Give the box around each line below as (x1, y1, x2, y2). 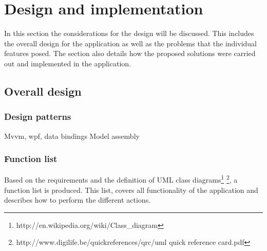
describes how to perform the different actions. (4, 194, 151, 205)
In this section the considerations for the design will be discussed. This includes (4, 28, 254, 39)
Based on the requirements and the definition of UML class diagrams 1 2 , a (4, 173, 238, 185)
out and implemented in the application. (4, 58, 131, 68)
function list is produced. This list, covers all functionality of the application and (4, 184, 258, 195)
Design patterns (4, 110, 71, 123)
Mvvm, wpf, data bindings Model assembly (4, 130, 140, 141)
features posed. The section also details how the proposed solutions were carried (4, 48, 256, 59)
